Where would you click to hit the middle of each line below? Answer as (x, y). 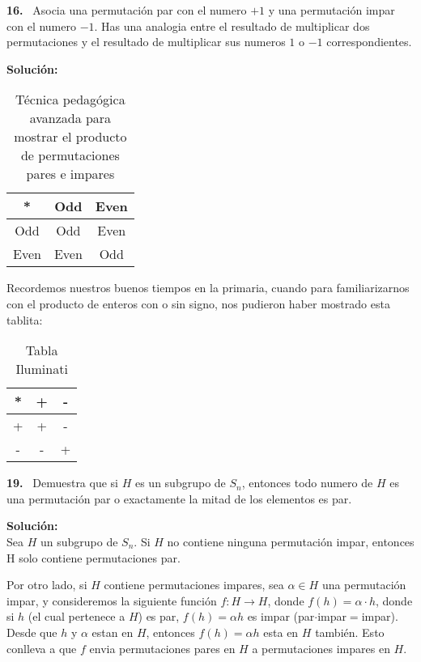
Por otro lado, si (47, 585)
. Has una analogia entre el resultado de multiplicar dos (232, 25)
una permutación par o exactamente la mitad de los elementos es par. (179, 498)
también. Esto (350, 632)
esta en (281, 632)
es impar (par (281, 616)
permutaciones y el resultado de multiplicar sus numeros (146, 42)
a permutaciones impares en (321, 648)
